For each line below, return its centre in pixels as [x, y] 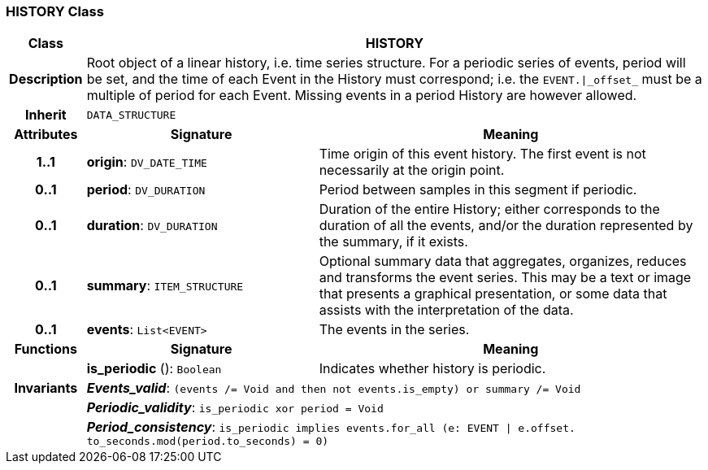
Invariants [46, 388]
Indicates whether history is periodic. [432, 369]
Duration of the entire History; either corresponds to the [489, 209]
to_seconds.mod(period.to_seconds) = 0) [208, 442]
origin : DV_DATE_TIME [147, 162]
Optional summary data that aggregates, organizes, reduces [503, 261]
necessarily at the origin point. [412, 170]
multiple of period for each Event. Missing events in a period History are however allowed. [362, 96]
